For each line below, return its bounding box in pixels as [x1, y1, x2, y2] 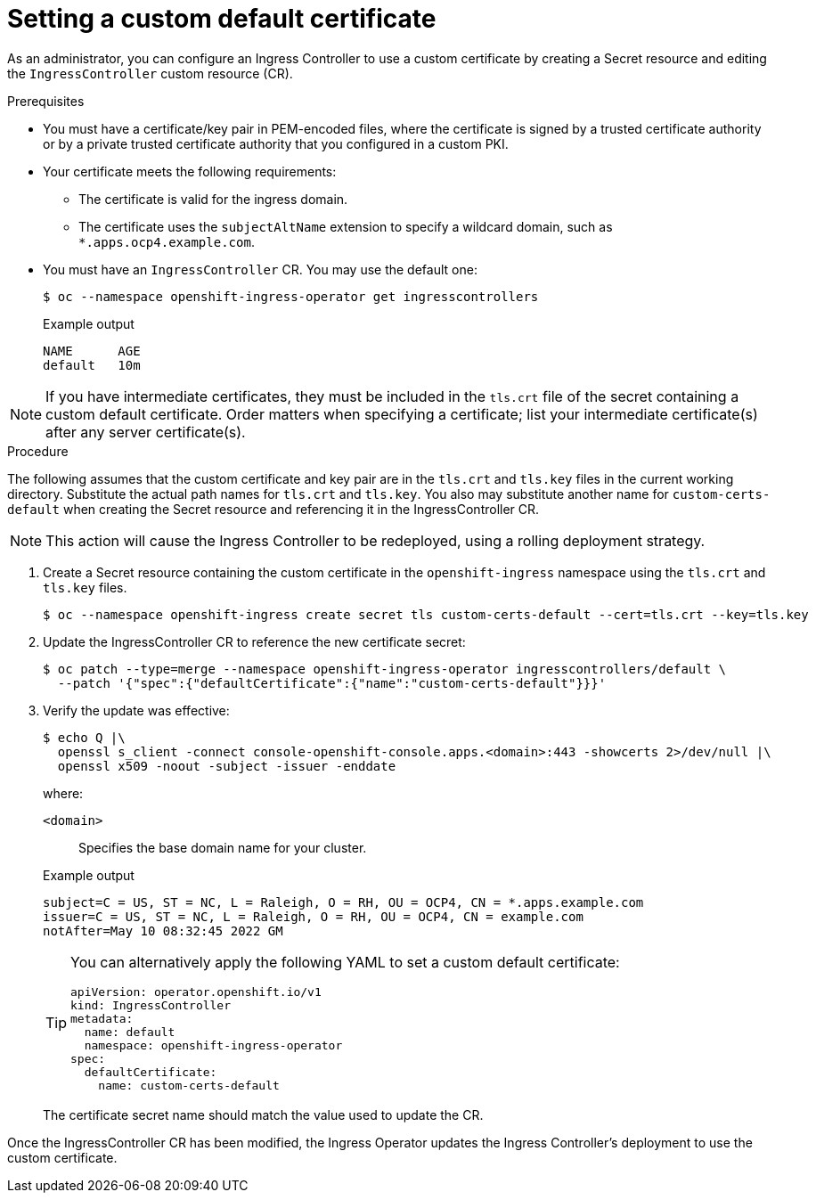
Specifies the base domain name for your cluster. [78, 839, 367, 855]
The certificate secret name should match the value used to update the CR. [43, 1106, 484, 1122]
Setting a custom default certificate [7, 4, 437, 34]
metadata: [70, 1011, 134, 1025]
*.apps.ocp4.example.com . [78, 233, 255, 249]
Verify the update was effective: [43, 702, 230, 718]
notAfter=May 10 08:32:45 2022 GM [43, 923, 283, 938]
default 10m [43, 357, 141, 372]
